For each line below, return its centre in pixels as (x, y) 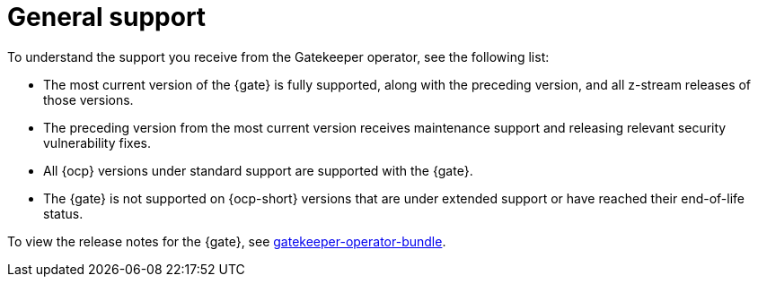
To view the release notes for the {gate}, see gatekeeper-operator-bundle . (227, 241)
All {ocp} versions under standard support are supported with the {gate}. (258, 170)
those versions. (88, 99)
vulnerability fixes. (97, 142)
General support (107, 17)
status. (63, 213)
